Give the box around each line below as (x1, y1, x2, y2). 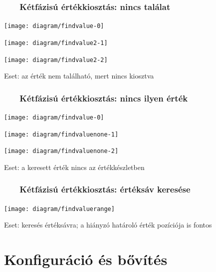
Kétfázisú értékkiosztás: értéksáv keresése (19, 183, 191, 195)
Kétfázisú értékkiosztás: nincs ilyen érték (19, 91, 188, 104)
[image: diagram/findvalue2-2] (4, 56, 108, 63)
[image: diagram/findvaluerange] (4, 205, 115, 212)
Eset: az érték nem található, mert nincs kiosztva (4, 70, 154, 81)
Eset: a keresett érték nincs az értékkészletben (4, 161, 145, 172)
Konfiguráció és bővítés (4, 249, 168, 269)
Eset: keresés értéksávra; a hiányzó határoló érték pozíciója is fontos (4, 219, 212, 230)
